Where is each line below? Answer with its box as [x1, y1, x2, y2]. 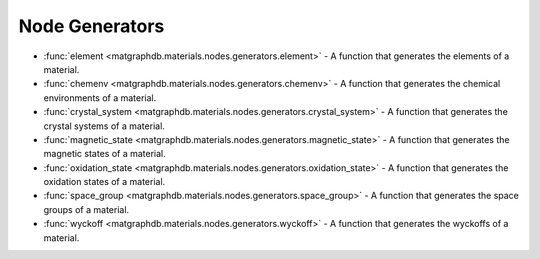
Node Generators [18, 15, 165, 37]
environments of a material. [43, 91, 157, 104]
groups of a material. [43, 203, 130, 215]
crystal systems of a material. [43, 120, 165, 132]
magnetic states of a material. [43, 148, 167, 160]
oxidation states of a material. [43, 176, 166, 188]
